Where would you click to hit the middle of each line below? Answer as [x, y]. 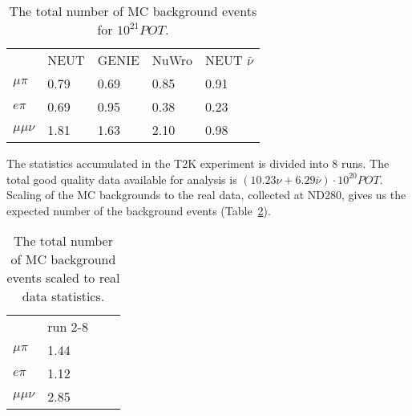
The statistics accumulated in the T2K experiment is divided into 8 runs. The [198, 163]
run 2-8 [68, 327]
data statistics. [63, 296]
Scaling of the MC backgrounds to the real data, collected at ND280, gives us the [206, 195]
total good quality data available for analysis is [122, 179]
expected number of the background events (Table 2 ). [139, 210]
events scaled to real [63, 278]
